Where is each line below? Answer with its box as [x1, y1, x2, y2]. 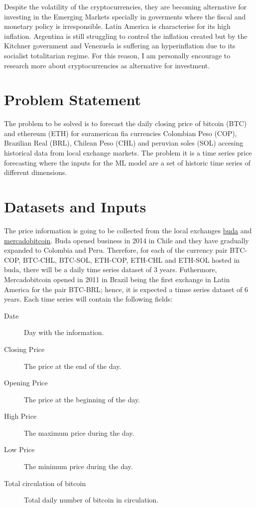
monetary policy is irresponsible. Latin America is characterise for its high [4, 21, 231, 31]
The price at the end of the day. [24, 360, 122, 371]
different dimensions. [4, 167, 67, 177]
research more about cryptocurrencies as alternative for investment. [4, 60, 210, 70]
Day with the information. [24, 327, 104, 338]
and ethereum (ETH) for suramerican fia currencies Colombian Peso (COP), [4, 128, 237, 138]
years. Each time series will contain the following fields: [4, 294, 173, 304]
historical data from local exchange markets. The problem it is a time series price [4, 148, 252, 158]
